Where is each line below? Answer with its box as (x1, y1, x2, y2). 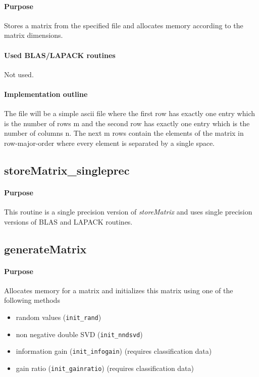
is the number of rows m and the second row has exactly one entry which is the (4, 118, 250, 128)
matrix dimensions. (4, 30, 63, 40)
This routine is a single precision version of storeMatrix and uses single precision (4, 206, 252, 217)
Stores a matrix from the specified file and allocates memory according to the (4, 20, 243, 30)
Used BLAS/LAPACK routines (4, 49, 116, 60)
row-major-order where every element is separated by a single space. (4, 137, 215, 148)
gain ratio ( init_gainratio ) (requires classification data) (16, 363, 194, 373)
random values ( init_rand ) (16, 312, 101, 322)
